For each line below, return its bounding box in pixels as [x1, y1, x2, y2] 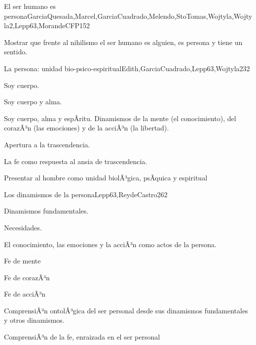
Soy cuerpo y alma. [4, 96, 62, 107]
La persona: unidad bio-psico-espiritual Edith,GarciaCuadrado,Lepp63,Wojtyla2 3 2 [4, 63, 250, 73]
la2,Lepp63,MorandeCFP [4, 20, 80, 31]
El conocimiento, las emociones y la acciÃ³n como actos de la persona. [4, 239, 217, 249]
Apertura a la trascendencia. [4, 139, 90, 149]
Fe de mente [4, 256, 41, 266]
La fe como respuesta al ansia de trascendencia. [4, 156, 147, 166]
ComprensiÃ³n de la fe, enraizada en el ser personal [4, 332, 160, 342]
